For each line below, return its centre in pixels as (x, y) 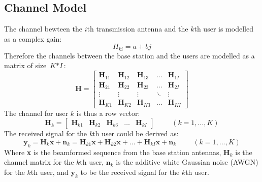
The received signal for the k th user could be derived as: (91, 133)
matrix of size (25, 65)
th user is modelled (224, 29)
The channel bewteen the (43, 29)
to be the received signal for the (130, 172)
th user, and (50, 172)
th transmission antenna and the (138, 29)
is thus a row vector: (108, 113)
